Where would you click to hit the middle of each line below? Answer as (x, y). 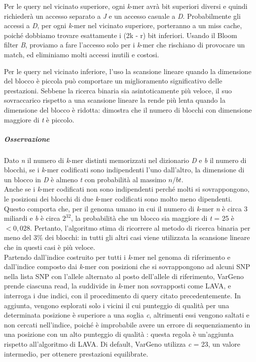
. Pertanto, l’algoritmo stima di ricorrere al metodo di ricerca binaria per (140, 227)
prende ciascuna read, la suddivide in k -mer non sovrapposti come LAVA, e (118, 286)
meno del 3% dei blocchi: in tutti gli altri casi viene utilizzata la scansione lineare (127, 237)
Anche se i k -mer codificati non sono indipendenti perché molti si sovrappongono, (127, 189)
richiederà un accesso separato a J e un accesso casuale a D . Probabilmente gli (122, 16)
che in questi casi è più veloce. (50, 247)
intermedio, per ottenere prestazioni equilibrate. (76, 353)
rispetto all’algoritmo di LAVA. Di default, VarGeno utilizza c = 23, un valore (122, 343)
